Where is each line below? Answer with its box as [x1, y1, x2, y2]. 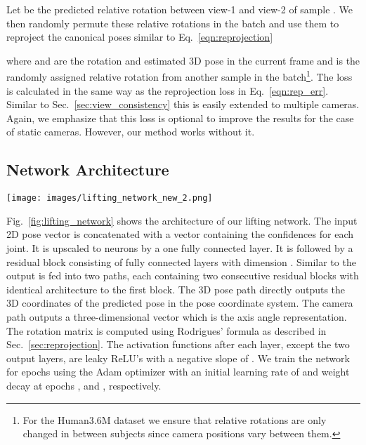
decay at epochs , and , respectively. [6, 378, 162, 392]
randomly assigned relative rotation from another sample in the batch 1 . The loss [6, 67, 353, 84]
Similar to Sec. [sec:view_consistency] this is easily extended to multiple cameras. [6, 97, 360, 112]
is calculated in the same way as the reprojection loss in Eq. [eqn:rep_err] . [6, 83, 329, 98]
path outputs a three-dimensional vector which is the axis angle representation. [6, 310, 347, 324]
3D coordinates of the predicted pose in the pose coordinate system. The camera [6, 295, 353, 310]
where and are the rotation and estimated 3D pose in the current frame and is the [6, 53, 360, 67]
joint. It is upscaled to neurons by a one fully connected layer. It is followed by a [6, 241, 353, 255]
